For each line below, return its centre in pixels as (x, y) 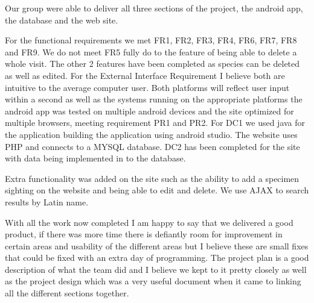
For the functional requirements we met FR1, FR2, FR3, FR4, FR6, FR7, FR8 (151, 40)
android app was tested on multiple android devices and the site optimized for (149, 111)
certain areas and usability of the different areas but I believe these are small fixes (157, 245)
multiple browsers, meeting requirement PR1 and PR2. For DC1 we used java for (155, 123)
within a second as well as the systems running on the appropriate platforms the (154, 99)
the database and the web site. (62, 20)
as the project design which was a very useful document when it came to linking (153, 281)
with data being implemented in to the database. (95, 158)
